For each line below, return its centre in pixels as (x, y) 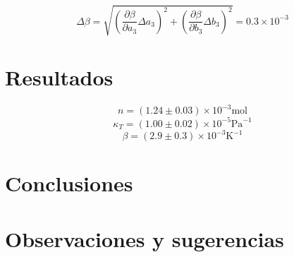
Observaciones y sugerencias (145, 238)
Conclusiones (69, 183)
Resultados (59, 77)
